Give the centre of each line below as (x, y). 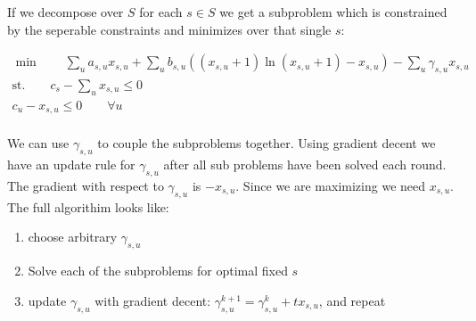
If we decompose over (66, 12)
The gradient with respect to (86, 185)
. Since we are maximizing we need (331, 185)
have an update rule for (71, 165)
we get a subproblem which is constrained (333, 12)
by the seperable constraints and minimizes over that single (169, 29)
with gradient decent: (153, 300)
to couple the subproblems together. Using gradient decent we (267, 143)
